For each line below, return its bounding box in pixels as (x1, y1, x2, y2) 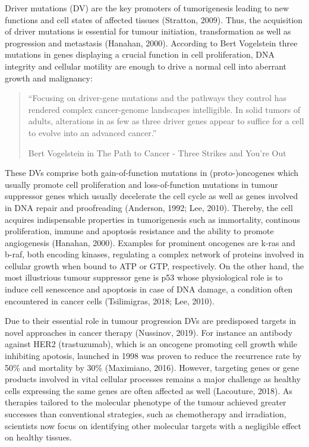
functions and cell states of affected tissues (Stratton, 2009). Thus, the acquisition (5, 13, 303, 26)
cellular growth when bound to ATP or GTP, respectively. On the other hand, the (5, 259, 304, 272)
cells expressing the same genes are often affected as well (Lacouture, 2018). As (5, 384, 293, 396)
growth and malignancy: (5, 71, 93, 84)
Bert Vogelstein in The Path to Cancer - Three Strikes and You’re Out (28, 146, 286, 159)
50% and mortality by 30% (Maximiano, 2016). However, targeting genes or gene (5, 361, 299, 373)
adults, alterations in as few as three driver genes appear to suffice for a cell (28, 115, 304, 127)
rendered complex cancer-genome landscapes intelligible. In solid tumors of (28, 103, 301, 115)
